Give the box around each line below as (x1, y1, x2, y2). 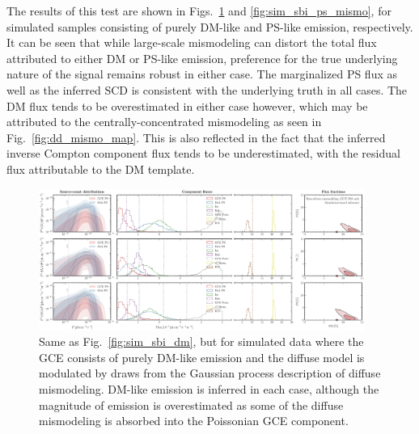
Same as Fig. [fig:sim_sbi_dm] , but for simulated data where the (39, 333, 364, 350)
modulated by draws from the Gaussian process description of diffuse (39, 364, 381, 381)
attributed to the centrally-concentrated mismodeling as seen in (6, 113, 322, 130)
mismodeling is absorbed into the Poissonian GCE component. (39, 412, 349, 429)
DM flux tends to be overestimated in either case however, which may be (6, 97, 368, 114)
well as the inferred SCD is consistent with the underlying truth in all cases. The (6, 81, 408, 98)
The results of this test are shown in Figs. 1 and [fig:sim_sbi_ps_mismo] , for (6, 2, 391, 19)
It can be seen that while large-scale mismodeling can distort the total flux (6, 34, 377, 51)
